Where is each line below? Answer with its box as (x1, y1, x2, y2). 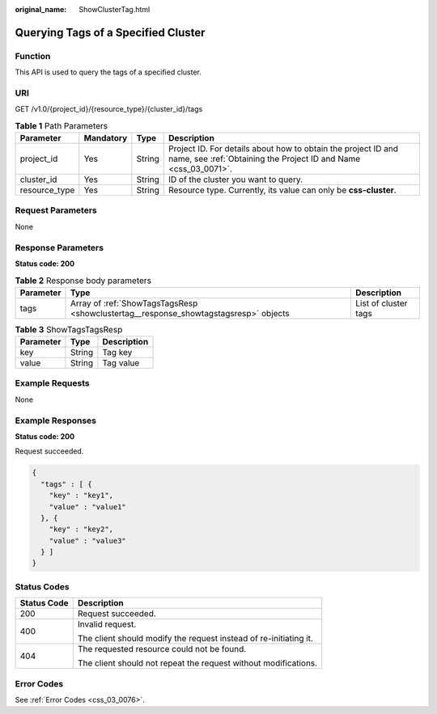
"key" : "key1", (49, 491, 113, 501)
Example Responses (15, 415, 97, 426)
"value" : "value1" (49, 502, 127, 511)
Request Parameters (15, 205, 97, 216)
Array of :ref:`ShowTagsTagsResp (70, 298, 198, 309)
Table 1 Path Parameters (15, 120, 108, 131)
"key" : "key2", (49, 525, 113, 534)
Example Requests (15, 378, 90, 389)
